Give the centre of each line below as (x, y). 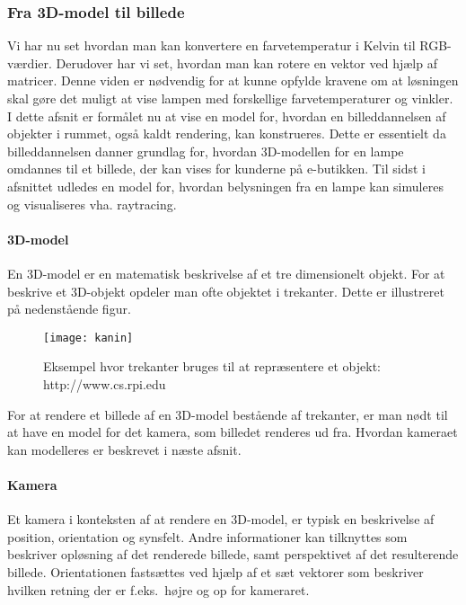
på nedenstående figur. (69, 309)
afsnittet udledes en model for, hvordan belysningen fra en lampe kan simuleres (225, 186)
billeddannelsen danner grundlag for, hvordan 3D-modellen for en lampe (206, 151)
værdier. (30, 62)
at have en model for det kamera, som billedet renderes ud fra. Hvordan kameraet (233, 432)
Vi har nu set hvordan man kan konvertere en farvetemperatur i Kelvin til (211, 45)
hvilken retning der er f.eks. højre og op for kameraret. (158, 589)
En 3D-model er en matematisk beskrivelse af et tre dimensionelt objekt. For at (226, 273)
